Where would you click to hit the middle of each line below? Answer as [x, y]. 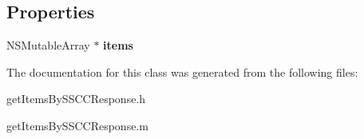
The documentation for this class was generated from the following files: [182, 71]
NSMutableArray [48, 45]
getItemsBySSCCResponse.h [76, 99]
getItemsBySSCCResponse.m [77, 125]
